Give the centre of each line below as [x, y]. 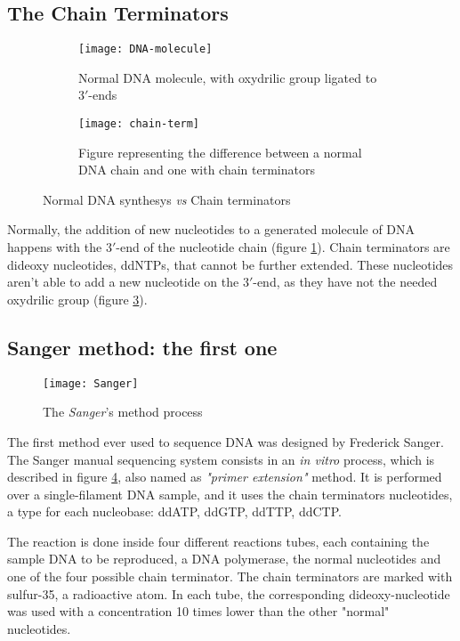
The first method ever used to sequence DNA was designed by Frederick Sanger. [226, 441]
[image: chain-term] [139, 124]
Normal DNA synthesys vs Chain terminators [167, 199]
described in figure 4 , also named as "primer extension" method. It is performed [225, 477]
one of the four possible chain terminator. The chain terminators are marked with [230, 576]
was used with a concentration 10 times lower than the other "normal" [198, 611]
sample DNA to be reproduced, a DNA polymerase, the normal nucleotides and [224, 559]
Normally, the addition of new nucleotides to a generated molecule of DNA [211, 229]
